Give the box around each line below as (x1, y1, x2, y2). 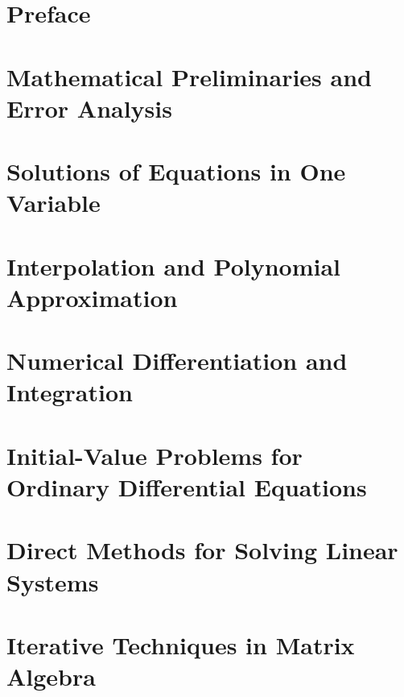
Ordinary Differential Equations (6, 471, 367, 503)
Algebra (6, 660, 96, 693)
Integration (6, 375, 133, 409)
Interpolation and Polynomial (6, 249, 341, 282)
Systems (6, 565, 99, 598)
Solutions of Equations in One (6, 155, 346, 188)
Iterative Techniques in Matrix (6, 628, 355, 661)
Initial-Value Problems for (6, 438, 303, 471)
